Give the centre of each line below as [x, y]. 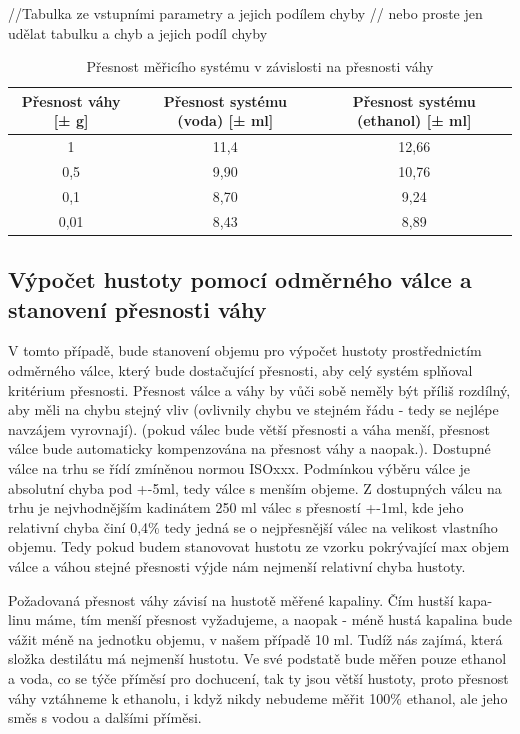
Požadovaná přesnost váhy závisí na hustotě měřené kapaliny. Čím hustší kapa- [250, 599]
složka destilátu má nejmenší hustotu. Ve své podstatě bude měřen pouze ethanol [257, 658]
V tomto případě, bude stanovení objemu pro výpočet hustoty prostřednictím [245, 350]
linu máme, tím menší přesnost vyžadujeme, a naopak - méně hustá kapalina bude [260, 619]
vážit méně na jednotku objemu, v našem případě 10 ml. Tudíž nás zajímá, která [255, 638]
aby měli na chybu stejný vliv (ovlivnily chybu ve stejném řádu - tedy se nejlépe [253, 409]
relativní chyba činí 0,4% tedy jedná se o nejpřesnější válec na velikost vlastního [253, 526]
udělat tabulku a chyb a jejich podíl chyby [138, 32]
